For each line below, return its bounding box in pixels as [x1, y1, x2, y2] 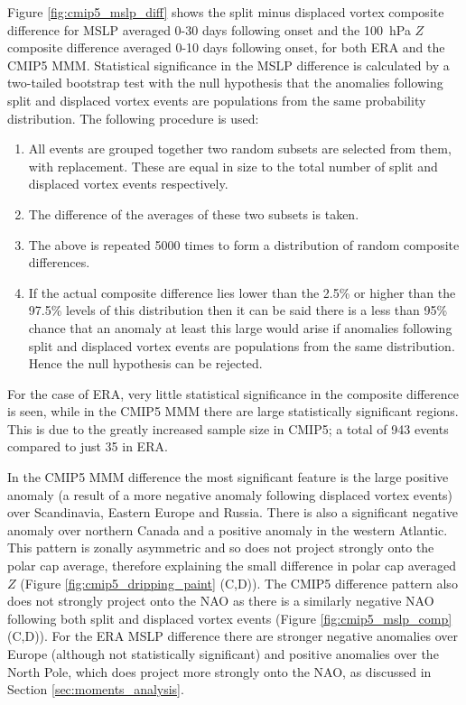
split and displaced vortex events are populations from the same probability [7, 90, 426, 109]
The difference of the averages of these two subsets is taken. [28, 204, 359, 223]
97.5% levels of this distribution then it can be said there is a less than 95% [28, 301, 448, 320]
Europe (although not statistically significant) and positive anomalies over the [7, 645, 439, 663]
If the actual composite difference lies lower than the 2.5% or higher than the [28, 283, 456, 301]
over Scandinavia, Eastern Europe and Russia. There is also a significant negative [7, 503, 458, 522]
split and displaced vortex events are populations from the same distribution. [28, 336, 455, 355]
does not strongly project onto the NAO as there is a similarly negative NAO [7, 591, 434, 610]
